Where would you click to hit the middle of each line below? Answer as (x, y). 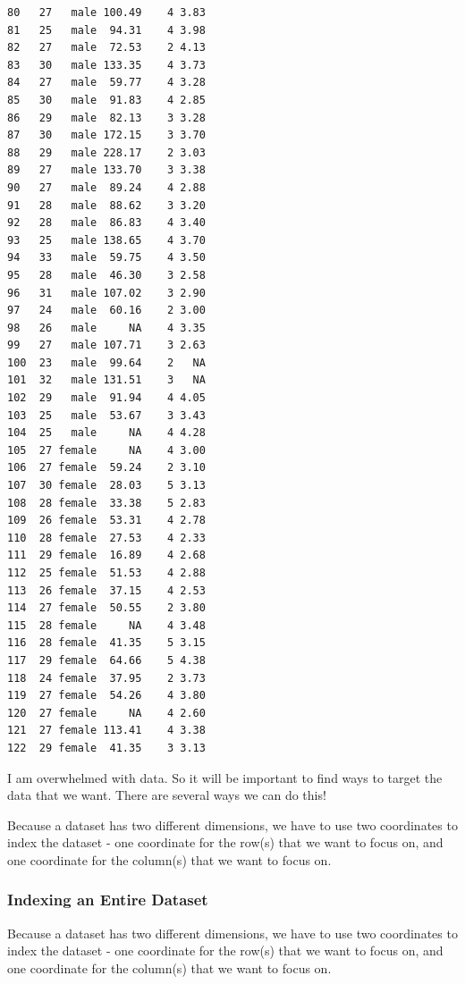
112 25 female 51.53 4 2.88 (106, 573)
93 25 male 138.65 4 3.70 (106, 240)
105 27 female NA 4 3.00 (106, 450)
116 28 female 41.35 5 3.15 (106, 643)
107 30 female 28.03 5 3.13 (106, 486)
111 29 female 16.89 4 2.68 (106, 555)
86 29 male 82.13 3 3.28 (106, 118)
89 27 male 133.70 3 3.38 (106, 170)
